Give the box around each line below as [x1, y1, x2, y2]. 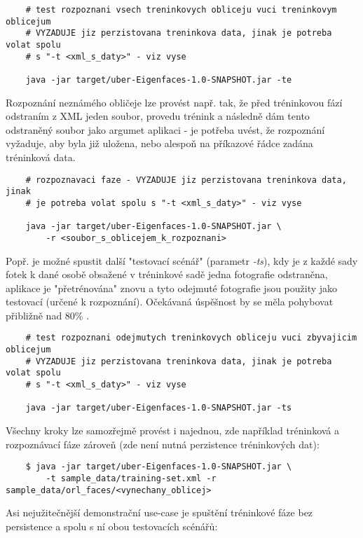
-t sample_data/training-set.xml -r [46, 473, 217, 483]
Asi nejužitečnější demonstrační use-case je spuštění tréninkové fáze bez [6, 505, 313, 520]
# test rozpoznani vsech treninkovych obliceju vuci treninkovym [25, 5, 337, 15]
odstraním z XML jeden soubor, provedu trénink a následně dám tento [6, 109, 310, 123]
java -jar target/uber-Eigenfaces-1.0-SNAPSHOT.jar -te [25, 74, 292, 85]
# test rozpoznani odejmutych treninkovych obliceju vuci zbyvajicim [25, 333, 357, 343]
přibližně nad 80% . [6, 308, 90, 322]
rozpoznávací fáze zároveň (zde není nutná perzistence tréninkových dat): [6, 436, 320, 451]
